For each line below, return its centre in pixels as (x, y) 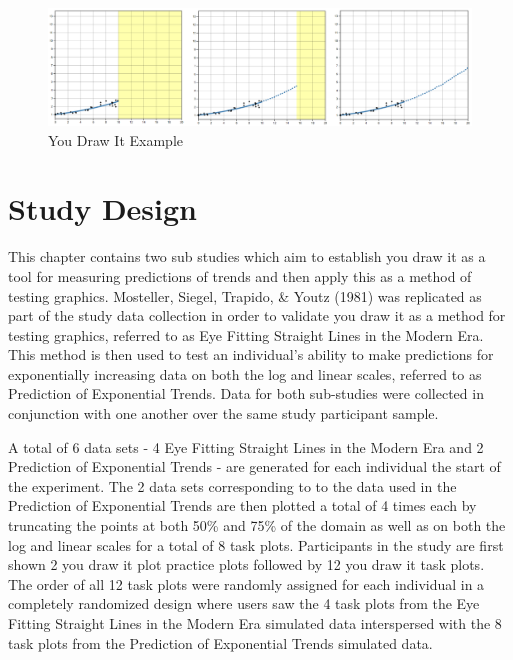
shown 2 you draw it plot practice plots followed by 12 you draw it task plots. (246, 564)
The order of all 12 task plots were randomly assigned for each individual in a (246, 583)
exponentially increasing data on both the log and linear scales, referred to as (245, 373)
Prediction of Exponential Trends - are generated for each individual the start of (254, 466)
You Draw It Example (115, 139)
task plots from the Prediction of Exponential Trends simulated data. (220, 642)
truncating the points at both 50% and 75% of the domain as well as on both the (257, 525)
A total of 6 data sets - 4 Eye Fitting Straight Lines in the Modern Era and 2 (246, 446)
